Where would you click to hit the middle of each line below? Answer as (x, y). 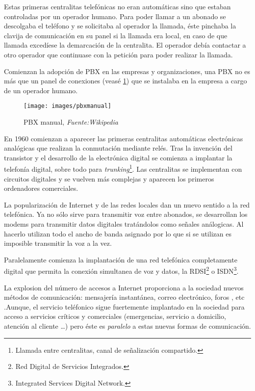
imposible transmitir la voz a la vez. (58, 243)
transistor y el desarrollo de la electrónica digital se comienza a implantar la (118, 157)
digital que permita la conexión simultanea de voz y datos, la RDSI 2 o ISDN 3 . (121, 270)
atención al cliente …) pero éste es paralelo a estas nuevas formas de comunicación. (127, 326)
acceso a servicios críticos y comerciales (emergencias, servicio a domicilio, (115, 316)
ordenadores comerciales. (41, 188)
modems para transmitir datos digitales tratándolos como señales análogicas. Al (124, 224)
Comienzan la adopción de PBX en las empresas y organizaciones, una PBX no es (127, 71)
